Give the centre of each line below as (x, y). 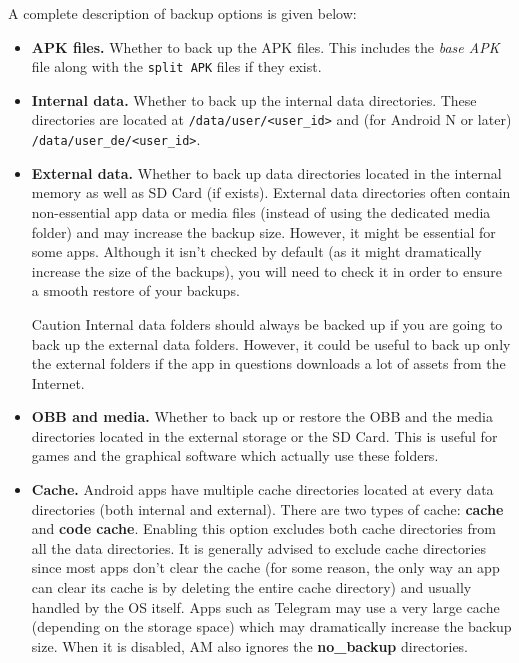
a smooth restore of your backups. (135, 290)
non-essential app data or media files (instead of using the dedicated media (261, 211)
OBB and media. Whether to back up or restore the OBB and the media (262, 416)
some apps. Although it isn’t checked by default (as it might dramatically (256, 251)
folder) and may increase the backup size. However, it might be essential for (263, 231)
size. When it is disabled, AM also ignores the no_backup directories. (250, 645)
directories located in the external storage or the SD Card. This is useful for (264, 435)
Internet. (58, 382)
